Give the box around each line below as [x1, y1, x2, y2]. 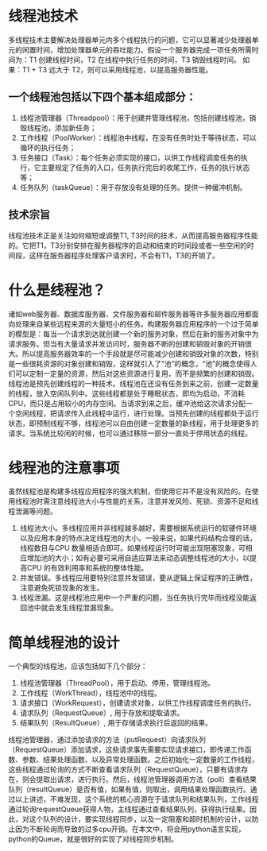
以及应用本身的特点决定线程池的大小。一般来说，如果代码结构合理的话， [19, 533, 257, 543]
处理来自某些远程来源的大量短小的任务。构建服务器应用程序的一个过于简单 [14, 319, 259, 328]
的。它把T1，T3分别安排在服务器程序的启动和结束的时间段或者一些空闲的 [8, 240, 248, 250]
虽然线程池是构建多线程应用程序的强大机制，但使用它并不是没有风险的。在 [8, 486, 252, 497]
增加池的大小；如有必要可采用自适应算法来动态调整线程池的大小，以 [26, 553, 250, 563]
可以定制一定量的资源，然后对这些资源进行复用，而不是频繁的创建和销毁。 [14, 369, 259, 378]
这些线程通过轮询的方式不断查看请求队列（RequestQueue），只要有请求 [8, 764, 242, 775]
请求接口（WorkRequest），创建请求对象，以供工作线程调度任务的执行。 [19, 698, 256, 708]
